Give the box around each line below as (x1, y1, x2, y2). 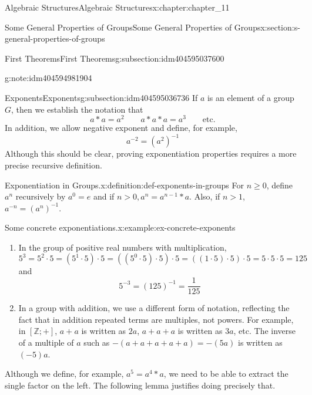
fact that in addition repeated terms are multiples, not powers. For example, (18, 313, 294, 325)
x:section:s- (260, 21, 300, 33)
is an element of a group (207, 91, 294, 103)
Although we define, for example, (5, 367, 124, 380)
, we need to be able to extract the (163, 367, 288, 380)
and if (93, 190, 115, 202)
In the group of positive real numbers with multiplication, (18, 241, 227, 253)
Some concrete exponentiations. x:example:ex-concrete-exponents (5, 221, 236, 234)
